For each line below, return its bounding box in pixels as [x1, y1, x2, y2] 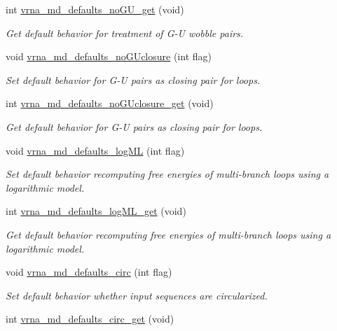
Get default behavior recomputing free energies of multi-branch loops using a [6, 227, 331, 241]
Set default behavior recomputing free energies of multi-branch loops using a [6, 167, 329, 181]
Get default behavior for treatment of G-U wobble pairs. [6, 25, 244, 40]
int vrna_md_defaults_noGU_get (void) [6, 2, 184, 16]
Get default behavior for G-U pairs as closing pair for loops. [6, 119, 263, 134]
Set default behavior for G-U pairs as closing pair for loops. [6, 72, 261, 87]
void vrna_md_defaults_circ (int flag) [6, 265, 172, 279]
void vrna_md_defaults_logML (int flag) [6, 143, 185, 157]
